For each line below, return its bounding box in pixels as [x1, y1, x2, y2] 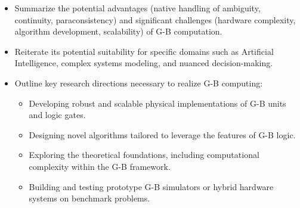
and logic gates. [29, 108, 86, 121]
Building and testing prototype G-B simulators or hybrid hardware [29, 180, 274, 193]
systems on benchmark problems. [29, 192, 150, 204]
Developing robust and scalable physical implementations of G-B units [29, 97, 286, 109]
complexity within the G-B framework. [29, 160, 171, 172]
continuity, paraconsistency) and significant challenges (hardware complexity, [14, 13, 296, 26]
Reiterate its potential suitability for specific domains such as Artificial [14, 45, 274, 57]
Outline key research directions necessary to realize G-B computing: [14, 76, 263, 89]
